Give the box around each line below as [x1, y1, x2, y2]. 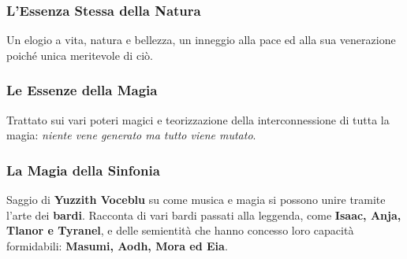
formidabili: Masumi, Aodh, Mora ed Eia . [6, 237, 228, 253]
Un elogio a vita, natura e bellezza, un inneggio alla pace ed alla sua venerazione [6, 31, 396, 48]
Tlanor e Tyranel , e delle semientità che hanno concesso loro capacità [6, 222, 354, 239]
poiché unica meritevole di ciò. [6, 46, 153, 63]
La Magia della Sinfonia [6, 160, 160, 179]
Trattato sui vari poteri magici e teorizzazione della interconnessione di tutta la [6, 111, 390, 128]
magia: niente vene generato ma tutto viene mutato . [6, 127, 256, 143]
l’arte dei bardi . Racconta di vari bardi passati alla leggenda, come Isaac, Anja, [6, 206, 401, 223]
